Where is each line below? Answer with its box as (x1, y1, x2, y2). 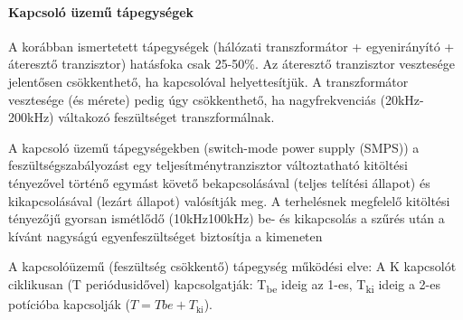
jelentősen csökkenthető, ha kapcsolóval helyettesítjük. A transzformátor (8, 71, 409, 90)
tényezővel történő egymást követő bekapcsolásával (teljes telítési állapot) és (8, 173, 430, 192)
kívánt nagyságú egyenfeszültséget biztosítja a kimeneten (8, 226, 323, 245)
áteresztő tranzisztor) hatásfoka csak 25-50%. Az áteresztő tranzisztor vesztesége (8, 54, 455, 73)
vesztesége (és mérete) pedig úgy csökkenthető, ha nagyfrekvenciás (8, 89, 376, 108)
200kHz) (8, 108, 54, 127)
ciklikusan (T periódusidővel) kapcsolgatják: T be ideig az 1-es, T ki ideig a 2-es (8, 274, 440, 296)
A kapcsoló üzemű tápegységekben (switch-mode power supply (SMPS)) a (8, 137, 420, 156)
